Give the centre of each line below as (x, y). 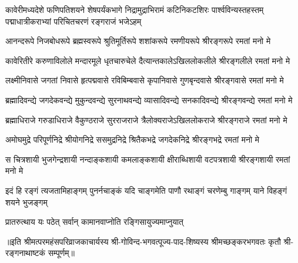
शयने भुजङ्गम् (26, 202)
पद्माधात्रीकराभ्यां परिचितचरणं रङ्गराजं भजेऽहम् (73, 21)
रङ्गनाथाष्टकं (26, 253)
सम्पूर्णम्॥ (61, 253)
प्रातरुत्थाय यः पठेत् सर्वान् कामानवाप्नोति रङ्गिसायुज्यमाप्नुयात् (94, 222)
